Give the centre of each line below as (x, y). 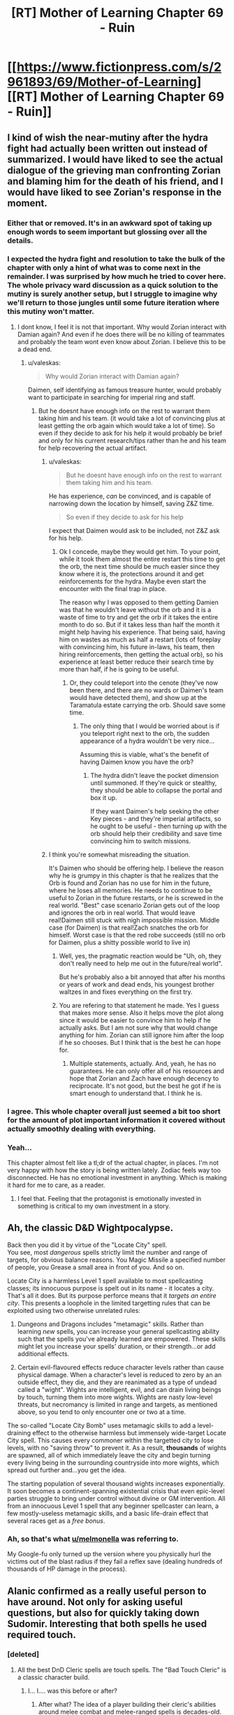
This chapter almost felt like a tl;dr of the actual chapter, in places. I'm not (113, 1163)
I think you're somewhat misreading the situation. (119, 854)
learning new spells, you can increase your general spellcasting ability (118, 1331)
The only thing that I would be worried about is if (150, 726)
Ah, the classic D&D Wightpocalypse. (90, 1228)
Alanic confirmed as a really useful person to (107, 1591)
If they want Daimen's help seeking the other (155, 811)
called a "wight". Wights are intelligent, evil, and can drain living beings (119, 1389)
